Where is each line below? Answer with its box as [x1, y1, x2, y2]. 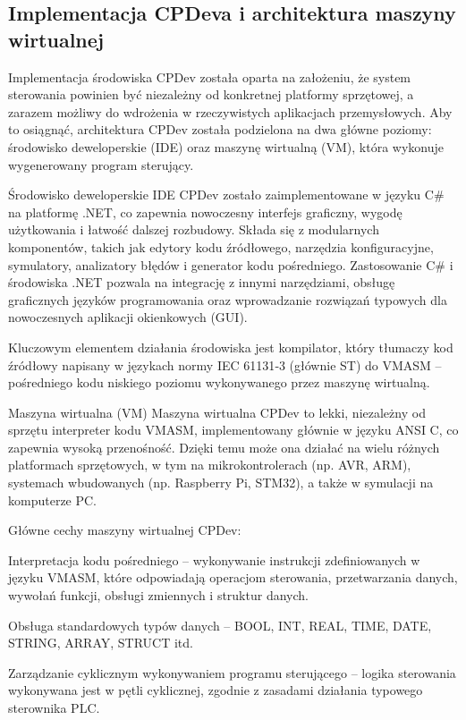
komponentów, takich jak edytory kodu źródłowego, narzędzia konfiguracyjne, [8, 237, 434, 256]
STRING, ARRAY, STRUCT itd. [8, 633, 193, 652]
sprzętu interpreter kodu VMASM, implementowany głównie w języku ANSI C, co [8, 420, 459, 439]
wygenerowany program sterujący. [8, 155, 194, 174]
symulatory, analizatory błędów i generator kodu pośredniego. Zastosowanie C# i [8, 255, 453, 274]
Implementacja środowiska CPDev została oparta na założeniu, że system [8, 67, 411, 86]
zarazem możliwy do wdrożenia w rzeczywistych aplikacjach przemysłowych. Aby [8, 102, 453, 121]
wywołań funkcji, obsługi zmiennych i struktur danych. [8, 586, 309, 605]
